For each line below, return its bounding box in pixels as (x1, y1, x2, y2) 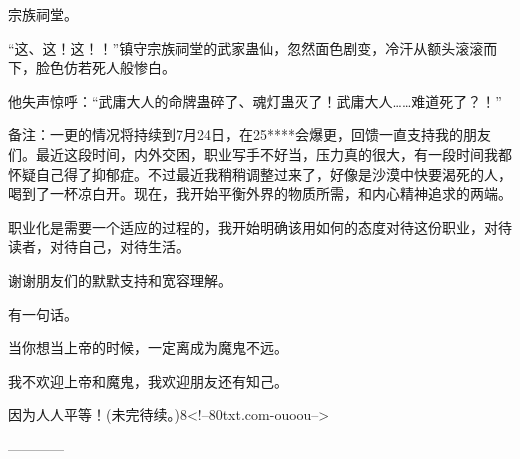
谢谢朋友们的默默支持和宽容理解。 (8, 269, 232, 290)
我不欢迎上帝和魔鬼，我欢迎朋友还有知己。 (8, 370, 288, 391)
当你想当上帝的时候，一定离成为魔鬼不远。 (8, 337, 288, 358)
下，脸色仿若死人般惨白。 (8, 57, 176, 78)
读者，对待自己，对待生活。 (8, 236, 190, 257)
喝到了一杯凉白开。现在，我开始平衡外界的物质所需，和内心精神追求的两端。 (8, 183, 512, 204)
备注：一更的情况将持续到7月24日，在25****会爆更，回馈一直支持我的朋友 (8, 124, 491, 145)
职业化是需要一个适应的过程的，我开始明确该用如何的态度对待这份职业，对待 (8, 216, 512, 237)
